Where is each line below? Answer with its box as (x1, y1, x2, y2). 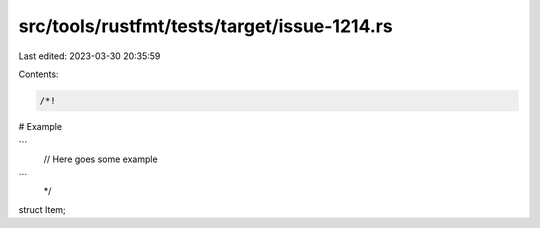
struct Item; (18, 203, 67, 215)
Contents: (18, 68, 59, 80)
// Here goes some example (43, 153, 159, 165)
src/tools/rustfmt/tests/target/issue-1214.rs (18, 15, 394, 37)
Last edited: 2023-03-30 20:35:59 (18, 50, 161, 62)
